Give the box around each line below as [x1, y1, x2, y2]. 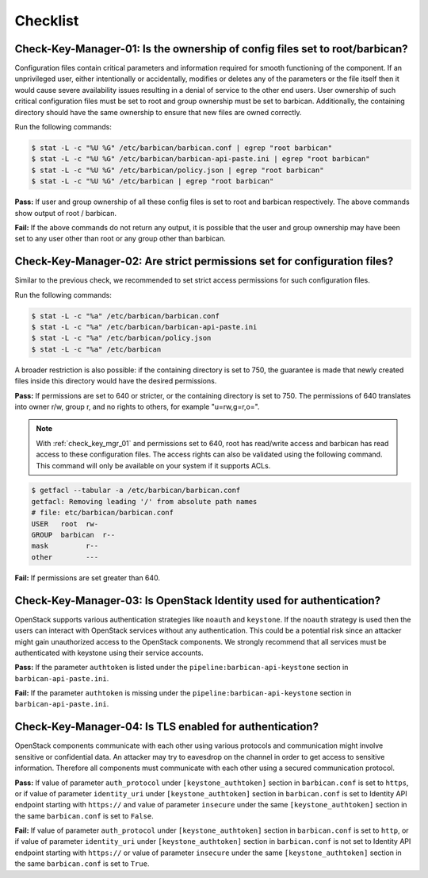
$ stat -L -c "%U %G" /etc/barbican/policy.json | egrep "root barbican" [31, 165, 324, 175]
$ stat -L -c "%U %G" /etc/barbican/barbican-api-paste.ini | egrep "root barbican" [31, 155, 370, 164]
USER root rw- [31, 519, 99, 528]
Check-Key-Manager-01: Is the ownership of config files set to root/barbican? [14, 42, 408, 56]
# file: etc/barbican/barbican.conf [31, 508, 174, 518]
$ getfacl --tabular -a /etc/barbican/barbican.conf [31, 486, 241, 495]
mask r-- [31, 541, 99, 551]
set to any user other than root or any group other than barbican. [14, 234, 226, 244]
